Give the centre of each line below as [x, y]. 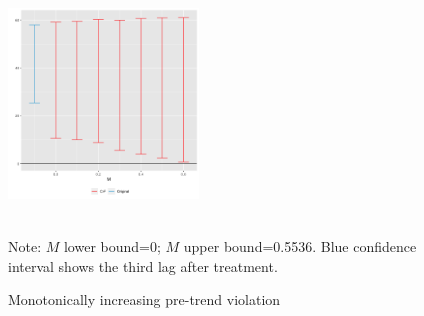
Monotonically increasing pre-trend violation [144, 299]
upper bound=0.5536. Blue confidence [300, 245]
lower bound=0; [112, 245]
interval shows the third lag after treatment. [143, 265]
